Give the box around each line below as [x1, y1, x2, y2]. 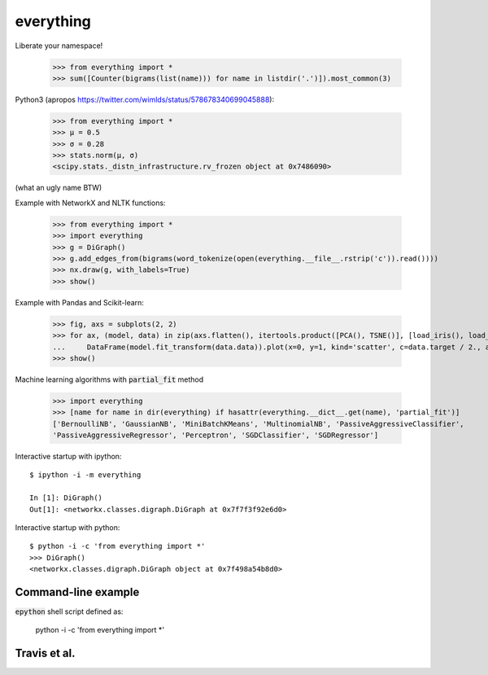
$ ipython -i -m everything [29, 471, 142, 480]
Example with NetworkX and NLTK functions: [15, 198, 166, 208]
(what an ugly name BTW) [15, 183, 102, 193]
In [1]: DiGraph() [29, 493, 103, 502]
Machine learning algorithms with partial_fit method [15, 375, 204, 384]
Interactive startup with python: [15, 522, 120, 533]
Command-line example [15, 585, 140, 598]
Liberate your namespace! [15, 41, 103, 50]
